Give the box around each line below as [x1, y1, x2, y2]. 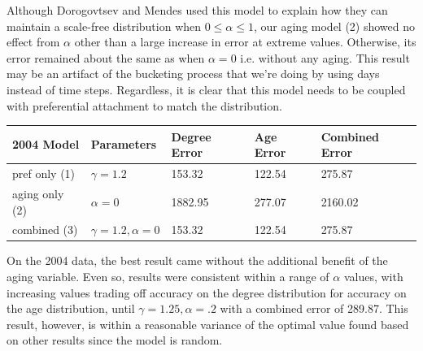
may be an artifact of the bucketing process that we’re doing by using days [7, 65, 380, 82]
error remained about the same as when [7, 49, 205, 66]
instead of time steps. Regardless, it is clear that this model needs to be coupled [7, 80, 406, 97]
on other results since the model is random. [7, 331, 223, 349]
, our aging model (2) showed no [253, 17, 416, 34]
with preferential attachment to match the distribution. [7, 97, 282, 114]
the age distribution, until [7, 300, 135, 317]
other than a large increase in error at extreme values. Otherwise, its [74, 33, 416, 50]
